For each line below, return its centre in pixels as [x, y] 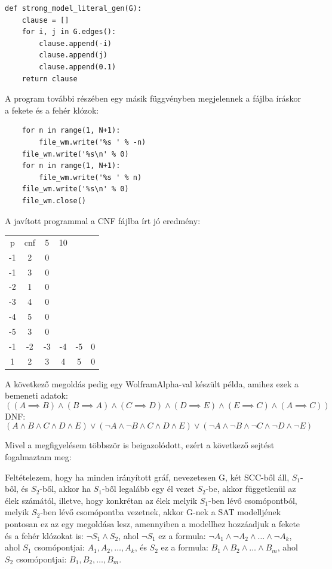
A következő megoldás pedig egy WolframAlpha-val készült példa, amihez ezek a [152, 383]
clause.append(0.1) [78, 67]
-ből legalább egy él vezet [148, 489]
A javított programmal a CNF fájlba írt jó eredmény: [103, 220]
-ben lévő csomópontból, [253, 500]
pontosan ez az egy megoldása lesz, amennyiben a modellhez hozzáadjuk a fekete [153, 524]
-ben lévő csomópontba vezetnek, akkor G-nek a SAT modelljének [161, 512]
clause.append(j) [73, 55]
